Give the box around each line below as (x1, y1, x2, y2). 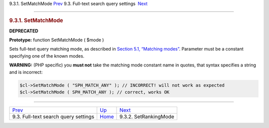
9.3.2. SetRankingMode (120, 113, 174, 120)
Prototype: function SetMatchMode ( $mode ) (9, 37, 104, 43)
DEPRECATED (9, 28, 38, 34)
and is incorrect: (9, 69, 43, 75)
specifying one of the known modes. (9, 53, 85, 59)
